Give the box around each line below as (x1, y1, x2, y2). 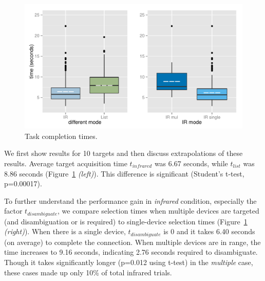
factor (4, 205, 23, 216)
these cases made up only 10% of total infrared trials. (4, 267, 172, 277)
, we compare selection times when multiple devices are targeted (58, 205, 259, 216)
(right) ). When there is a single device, (4, 226, 126, 237)
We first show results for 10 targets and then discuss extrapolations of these (4, 148, 243, 159)
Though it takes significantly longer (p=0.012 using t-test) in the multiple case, (4, 257, 253, 268)
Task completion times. (25, 130, 98, 141)
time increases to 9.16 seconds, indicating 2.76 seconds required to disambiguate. (4, 247, 258, 257)
